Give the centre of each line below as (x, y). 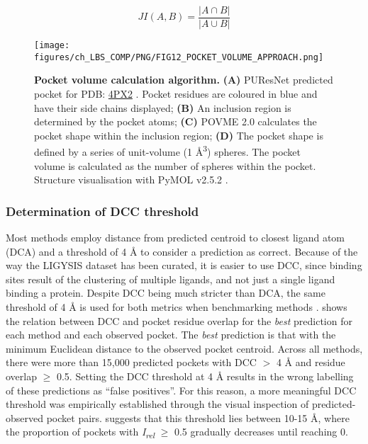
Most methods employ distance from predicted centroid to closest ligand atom (175, 237)
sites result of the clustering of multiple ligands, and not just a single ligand (171, 279)
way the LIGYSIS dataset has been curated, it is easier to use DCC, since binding (184, 265)
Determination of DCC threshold (102, 211)
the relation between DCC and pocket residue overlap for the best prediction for (179, 320)
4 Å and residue (311, 362)
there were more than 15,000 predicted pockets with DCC (131, 362)
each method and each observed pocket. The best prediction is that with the (171, 335)
